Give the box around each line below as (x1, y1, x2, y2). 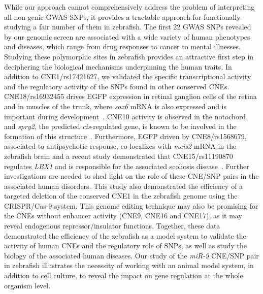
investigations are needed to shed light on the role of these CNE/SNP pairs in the (4, 171, 259, 181)
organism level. (4, 280, 51, 290)
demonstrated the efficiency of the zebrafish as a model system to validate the (4, 230, 246, 241)
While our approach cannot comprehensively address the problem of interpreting (4, 2, 255, 12)
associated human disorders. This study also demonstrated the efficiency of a (4, 180, 243, 191)
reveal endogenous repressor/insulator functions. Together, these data (4, 220, 220, 231)
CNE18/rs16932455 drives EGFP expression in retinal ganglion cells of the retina (4, 91, 257, 102)
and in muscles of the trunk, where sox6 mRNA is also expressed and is (4, 101, 227, 111)
